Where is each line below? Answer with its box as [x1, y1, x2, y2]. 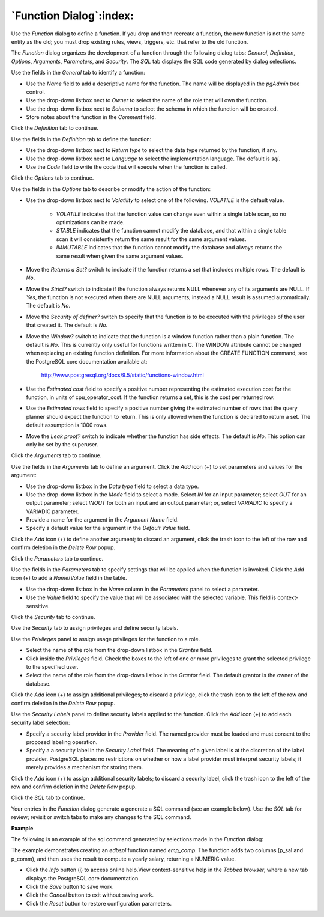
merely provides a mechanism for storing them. [26, 764, 143, 771]
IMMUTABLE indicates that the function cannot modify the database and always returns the [56, 244, 282, 251]
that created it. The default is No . [26, 321, 108, 329]
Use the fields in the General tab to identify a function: [11, 69, 145, 76]
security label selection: [11, 719, 70, 727]
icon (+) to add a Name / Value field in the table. [11, 574, 127, 582]
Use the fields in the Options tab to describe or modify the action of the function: [11, 185, 211, 192]
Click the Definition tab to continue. [11, 124, 98, 132]
